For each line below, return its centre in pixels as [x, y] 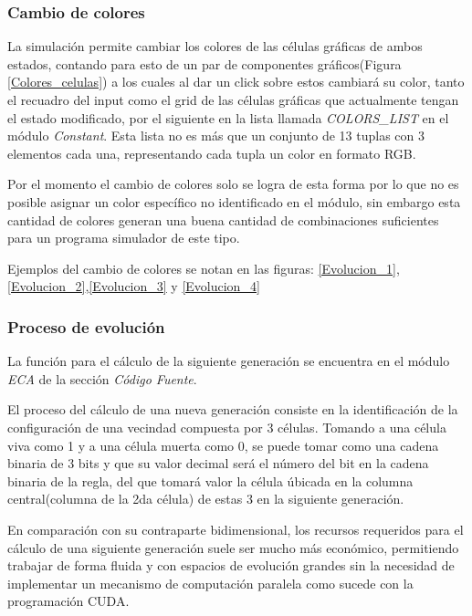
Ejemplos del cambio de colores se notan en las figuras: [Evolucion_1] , [204, 268]
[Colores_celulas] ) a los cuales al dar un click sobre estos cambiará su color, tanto [236, 82]
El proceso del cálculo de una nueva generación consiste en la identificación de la [233, 409]
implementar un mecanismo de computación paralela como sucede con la [210, 583]
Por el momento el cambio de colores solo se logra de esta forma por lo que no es [233, 184]
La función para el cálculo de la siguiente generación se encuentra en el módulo [229, 361]
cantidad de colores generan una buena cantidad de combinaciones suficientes [223, 219]
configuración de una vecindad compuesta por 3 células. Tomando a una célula [227, 427]
